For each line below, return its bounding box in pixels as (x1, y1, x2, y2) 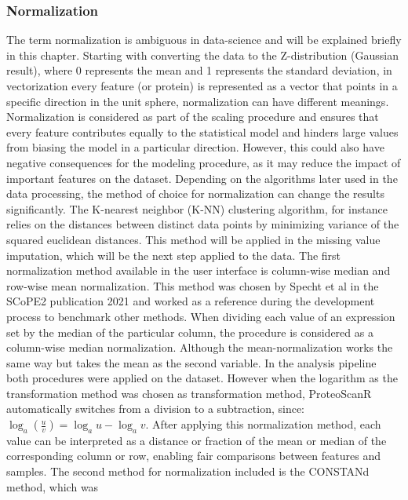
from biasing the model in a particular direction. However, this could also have (6, 139, 384, 155)
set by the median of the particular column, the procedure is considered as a (6, 323, 373, 340)
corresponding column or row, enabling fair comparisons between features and (6, 447, 381, 464)
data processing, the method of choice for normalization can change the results (6, 185, 384, 202)
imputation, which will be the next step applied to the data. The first (6, 246, 341, 263)
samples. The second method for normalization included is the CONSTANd (6, 463, 370, 480)
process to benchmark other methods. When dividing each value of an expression (6, 308, 395, 324)
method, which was (6, 478, 99, 495)
